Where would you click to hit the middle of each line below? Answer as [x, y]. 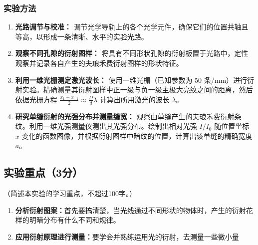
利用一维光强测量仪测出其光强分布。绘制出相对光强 [113, 126]
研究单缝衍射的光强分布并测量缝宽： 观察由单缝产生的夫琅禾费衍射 [125, 116]
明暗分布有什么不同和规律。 [75, 220]
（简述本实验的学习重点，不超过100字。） [70, 193]
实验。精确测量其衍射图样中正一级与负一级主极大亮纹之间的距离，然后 [137, 90]
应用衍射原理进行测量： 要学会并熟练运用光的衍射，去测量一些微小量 [127, 236]
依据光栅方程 [36, 99]
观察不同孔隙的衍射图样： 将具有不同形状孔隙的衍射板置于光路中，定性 [132, 53]
